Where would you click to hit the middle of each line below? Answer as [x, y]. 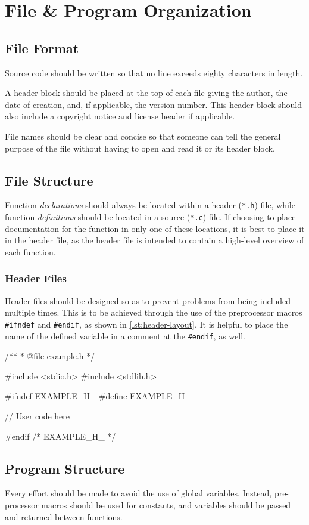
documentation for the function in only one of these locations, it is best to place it [155, 228]
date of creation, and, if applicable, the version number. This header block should [153, 104]
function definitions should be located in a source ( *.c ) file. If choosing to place [150, 217]
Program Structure [65, 468]
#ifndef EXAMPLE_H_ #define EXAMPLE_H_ [98, 396]
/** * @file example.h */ [50, 356]
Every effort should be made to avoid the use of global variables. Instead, [138, 493]
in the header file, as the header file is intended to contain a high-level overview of [154, 240]
